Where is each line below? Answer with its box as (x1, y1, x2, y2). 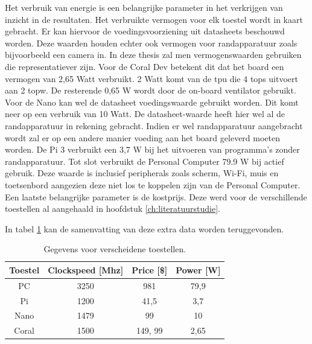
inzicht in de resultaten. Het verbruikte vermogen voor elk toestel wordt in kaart (5, 13, 303, 25)
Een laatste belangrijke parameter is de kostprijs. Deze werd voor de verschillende (5, 190, 307, 203)
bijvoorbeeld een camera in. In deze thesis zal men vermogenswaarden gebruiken (5, 48, 302, 61)
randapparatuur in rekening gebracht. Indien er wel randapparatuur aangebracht (5, 119, 303, 132)
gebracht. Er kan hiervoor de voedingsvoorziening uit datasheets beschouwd (5, 25, 285, 37)
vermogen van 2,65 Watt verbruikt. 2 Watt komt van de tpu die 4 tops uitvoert (5, 72, 298, 84)
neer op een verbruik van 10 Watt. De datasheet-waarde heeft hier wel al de (5, 107, 285, 120)
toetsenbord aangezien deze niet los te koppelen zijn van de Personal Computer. (5, 178, 301, 191)
